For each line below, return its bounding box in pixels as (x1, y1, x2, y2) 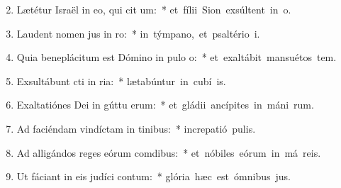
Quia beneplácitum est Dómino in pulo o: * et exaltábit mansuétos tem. (16, 50, 337, 65)
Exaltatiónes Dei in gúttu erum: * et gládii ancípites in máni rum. (16, 97, 314, 112)
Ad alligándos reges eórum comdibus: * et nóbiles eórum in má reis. (16, 145, 321, 160)
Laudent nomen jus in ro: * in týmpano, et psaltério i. (16, 26, 260, 40)
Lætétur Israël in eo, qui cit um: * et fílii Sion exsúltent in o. (16, 2, 291, 16)
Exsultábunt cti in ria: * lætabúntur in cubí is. (16, 73, 226, 88)
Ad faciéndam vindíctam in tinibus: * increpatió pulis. (16, 121, 256, 136)
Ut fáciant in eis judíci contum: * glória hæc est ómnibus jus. (16, 169, 291, 184)
